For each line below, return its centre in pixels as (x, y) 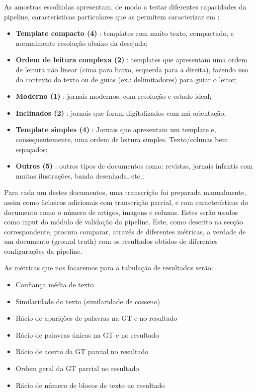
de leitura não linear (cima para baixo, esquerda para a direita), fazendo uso (132, 69)
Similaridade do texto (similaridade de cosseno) (88, 301)
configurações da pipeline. (43, 251)
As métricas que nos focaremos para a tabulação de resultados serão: (109, 268)
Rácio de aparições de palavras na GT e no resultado (96, 318)
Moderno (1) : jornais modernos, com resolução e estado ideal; (114, 96)
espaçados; (32, 149)
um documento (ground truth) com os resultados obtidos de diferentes (111, 241)
